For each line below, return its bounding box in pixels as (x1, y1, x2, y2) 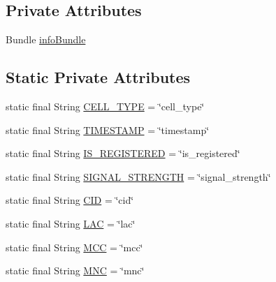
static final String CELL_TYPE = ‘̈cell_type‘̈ (6, 99, 205, 113)
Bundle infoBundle (6, 32, 86, 47)
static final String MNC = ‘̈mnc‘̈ (6, 263, 145, 278)
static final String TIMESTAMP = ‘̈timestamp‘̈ (6, 122, 210, 137)
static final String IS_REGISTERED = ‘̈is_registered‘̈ (6, 146, 240, 161)
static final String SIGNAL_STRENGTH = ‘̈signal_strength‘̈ (6, 169, 271, 184)
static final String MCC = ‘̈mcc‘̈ (6, 239, 143, 254)
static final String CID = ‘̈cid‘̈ (6, 193, 134, 207)
